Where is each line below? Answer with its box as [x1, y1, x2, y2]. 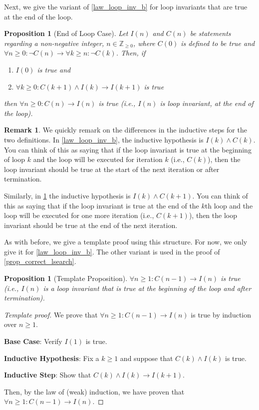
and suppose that [120, 352, 173, 363]
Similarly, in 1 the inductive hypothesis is [4, 190, 131, 200]
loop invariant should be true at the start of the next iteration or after [4, 163, 220, 174]
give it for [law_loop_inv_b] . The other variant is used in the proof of [4, 246, 220, 256]
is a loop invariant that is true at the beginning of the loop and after [43, 282, 252, 293]
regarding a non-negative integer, [4, 37, 104, 48]
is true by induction [191, 309, 252, 319]
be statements [190, 28, 231, 38]
